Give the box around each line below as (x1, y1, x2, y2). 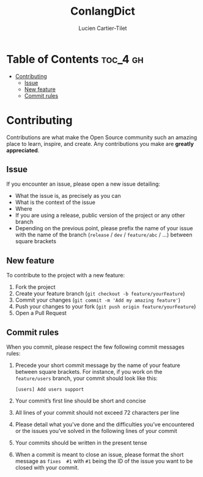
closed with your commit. (15, 464, 79, 472)
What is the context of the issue (15, 198, 96, 206)
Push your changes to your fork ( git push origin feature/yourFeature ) (15, 303, 196, 310)
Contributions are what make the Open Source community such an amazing (6, 133, 197, 141)
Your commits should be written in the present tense (15, 439, 147, 446)
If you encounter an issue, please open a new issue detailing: (6, 180, 161, 188)
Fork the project (15, 283, 56, 291)
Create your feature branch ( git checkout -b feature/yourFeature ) (15, 290, 185, 297)
